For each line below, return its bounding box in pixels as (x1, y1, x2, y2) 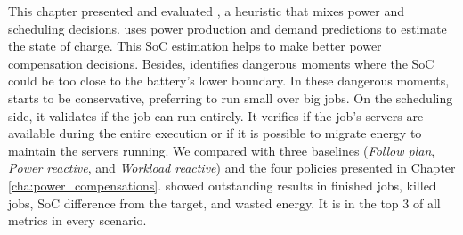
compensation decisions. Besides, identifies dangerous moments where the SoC (8, 53, 435, 72)
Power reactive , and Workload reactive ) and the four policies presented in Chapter (8, 158, 456, 177)
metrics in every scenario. (8, 211, 147, 230)
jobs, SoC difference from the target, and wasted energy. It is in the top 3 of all (8, 193, 441, 212)
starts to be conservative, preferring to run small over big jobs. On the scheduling (8, 88, 453, 107)
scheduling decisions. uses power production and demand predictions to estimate (8, 19, 447, 37)
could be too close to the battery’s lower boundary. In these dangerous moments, (8, 71, 450, 90)
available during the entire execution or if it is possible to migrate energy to (8, 124, 422, 142)
